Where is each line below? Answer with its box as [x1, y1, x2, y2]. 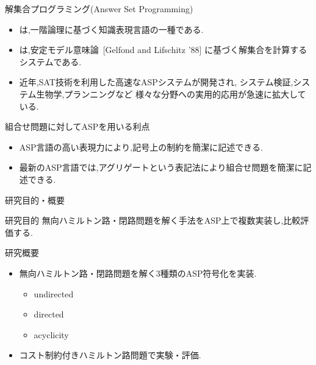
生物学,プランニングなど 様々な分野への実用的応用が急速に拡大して [36, 87, 306, 100]
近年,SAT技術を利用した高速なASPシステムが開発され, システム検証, [19, 76, 293, 88]
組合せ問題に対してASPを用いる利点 [5, 120, 150, 133]
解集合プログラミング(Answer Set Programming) [5, 2, 193, 15]
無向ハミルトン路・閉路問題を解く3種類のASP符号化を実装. [19, 266, 257, 279]
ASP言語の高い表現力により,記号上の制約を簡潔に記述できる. [19, 140, 263, 153]
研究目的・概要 [5, 193, 65, 206]
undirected [34, 287, 74, 300]
